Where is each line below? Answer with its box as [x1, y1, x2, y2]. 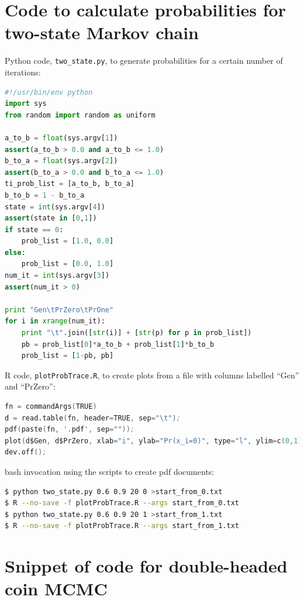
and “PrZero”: [5, 380, 56, 392]
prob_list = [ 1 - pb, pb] [21, 351, 114, 360]
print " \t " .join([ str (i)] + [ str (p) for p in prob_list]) [21, 329, 252, 337]
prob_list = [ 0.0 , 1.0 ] [21, 260, 114, 268]
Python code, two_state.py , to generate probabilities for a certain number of [5, 54, 283, 67]
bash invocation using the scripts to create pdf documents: [5, 465, 215, 478]
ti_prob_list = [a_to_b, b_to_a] [5, 180, 134, 188]
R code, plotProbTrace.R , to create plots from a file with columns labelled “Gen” [5, 368, 299, 381]
